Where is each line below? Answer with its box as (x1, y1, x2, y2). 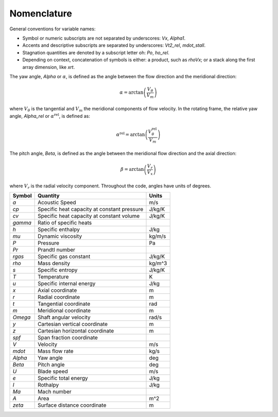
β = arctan (120, 166, 144, 172)
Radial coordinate (38, 293, 80, 301)
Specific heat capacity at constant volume (38, 212, 140, 219)
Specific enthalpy (38, 225, 80, 233)
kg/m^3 (149, 259, 167, 267)
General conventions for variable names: (9, 26, 96, 32)
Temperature (38, 273, 69, 280)
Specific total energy (38, 374, 89, 381)
